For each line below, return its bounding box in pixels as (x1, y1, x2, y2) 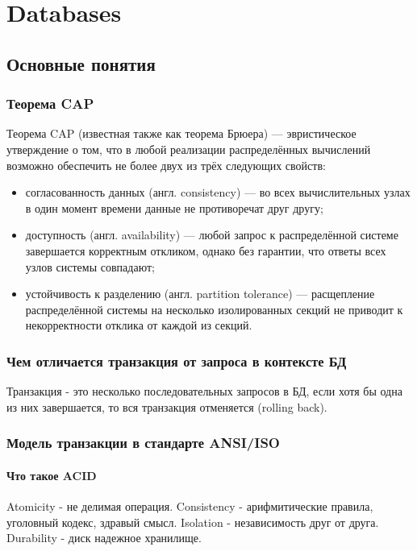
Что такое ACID (6, 466, 97, 483)
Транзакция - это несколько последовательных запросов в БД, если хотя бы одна (6, 383, 402, 400)
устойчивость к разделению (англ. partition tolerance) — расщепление (25, 285, 375, 302)
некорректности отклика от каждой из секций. (25, 317, 252, 333)
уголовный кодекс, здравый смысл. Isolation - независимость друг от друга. (6, 513, 379, 530)
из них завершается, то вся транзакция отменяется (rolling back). (6, 398, 327, 415)
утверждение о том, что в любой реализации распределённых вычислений (6, 140, 371, 157)
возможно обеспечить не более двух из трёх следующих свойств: (6, 156, 326, 173)
